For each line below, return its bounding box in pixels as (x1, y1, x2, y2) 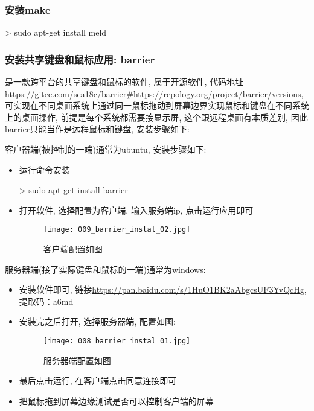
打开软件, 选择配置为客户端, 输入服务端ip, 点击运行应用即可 (19, 203, 254, 216)
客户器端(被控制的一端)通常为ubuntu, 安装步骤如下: (5, 143, 207, 155)
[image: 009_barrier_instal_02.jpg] (43, 225, 191, 234)
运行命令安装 (19, 163, 70, 176)
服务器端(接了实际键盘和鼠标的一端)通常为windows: (5, 263, 206, 275)
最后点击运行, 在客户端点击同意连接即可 (19, 374, 177, 387)
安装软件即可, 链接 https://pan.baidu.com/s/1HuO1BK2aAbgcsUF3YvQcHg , (19, 283, 307, 296)
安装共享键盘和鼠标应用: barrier (5, 51, 155, 66)
